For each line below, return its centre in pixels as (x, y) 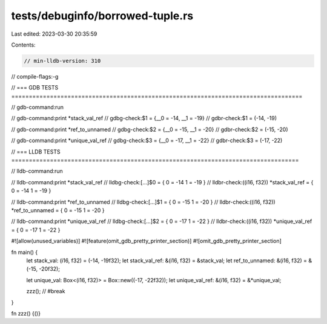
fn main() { (25, 252)
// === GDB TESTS (35, 88)
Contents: (23, 45)
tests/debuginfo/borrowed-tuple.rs (102, 16)
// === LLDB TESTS (36, 152)
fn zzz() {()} (26, 313)
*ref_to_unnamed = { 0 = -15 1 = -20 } (58, 210)
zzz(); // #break (46, 291)
